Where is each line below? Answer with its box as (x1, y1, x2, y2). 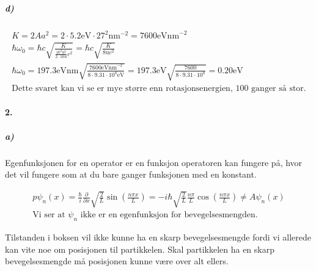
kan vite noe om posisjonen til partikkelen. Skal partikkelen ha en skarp (5, 242, 274, 255)
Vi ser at (32, 211, 65, 220)
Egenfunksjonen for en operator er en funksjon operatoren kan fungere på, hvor (5, 156, 303, 168)
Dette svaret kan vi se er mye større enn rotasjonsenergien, (12, 84, 233, 93)
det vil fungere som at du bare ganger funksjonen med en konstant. (5, 168, 257, 181)
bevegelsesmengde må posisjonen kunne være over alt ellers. (5, 255, 229, 267)
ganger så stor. (251, 84, 306, 93)
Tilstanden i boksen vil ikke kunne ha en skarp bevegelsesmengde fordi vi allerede (5, 231, 312, 244)
